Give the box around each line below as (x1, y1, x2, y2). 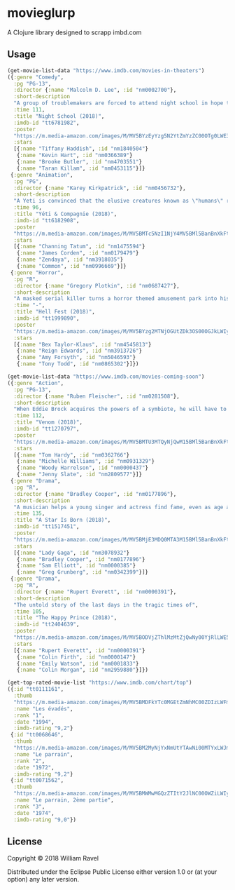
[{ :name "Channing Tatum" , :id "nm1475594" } (13, 243, 145, 250)
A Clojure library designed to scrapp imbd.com (7, 28, 142, 36)
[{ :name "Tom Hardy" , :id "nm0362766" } (13, 451, 130, 459)
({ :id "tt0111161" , (7, 686, 64, 693)
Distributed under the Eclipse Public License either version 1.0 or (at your (7, 868, 218, 876)
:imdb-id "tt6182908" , (13, 217, 80, 224)
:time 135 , (13, 510, 45, 517)
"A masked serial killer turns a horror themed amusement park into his (13, 295, 230, 302)
